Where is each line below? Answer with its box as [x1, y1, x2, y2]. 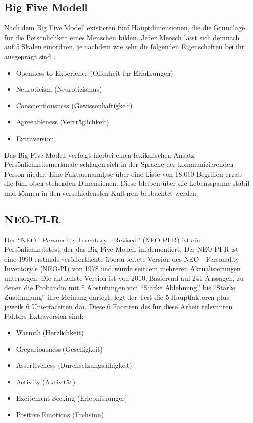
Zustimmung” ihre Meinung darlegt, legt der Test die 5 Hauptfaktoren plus [4, 292, 230, 302]
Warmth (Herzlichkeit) [16, 327, 84, 338]
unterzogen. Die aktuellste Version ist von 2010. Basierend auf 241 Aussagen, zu [4, 273, 244, 283]
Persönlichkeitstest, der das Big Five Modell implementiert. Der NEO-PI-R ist [4, 244, 239, 254]
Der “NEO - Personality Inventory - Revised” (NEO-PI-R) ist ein [4, 234, 200, 244]
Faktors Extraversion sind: [4, 311, 84, 321]
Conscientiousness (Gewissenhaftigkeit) [16, 100, 133, 110]
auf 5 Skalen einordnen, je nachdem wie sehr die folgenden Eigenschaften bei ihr [4, 41, 245, 52]
